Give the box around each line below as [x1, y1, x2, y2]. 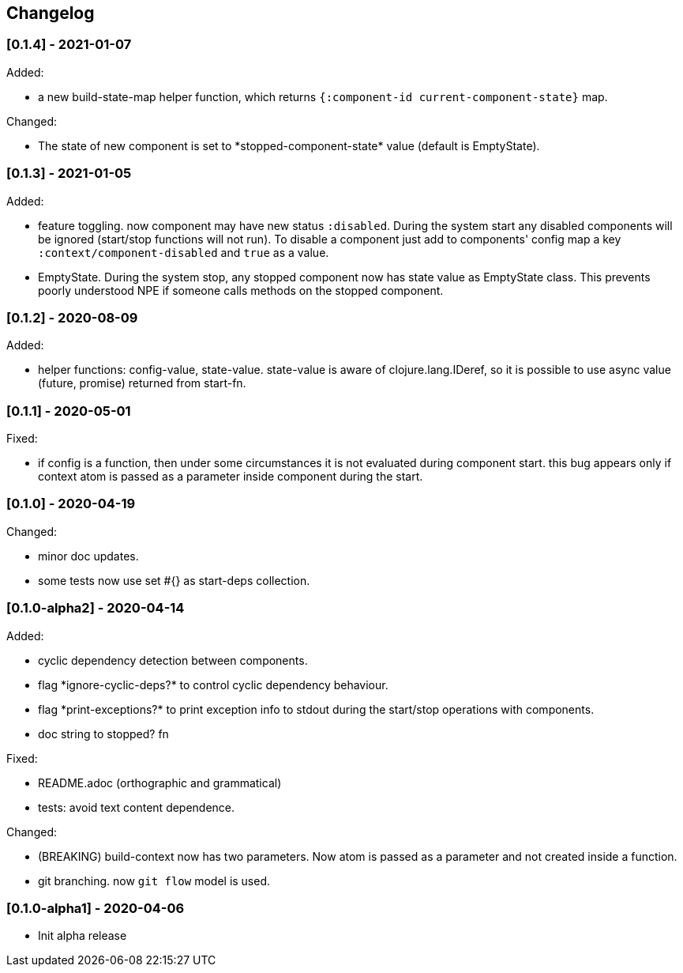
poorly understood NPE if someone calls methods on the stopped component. [38, 283, 444, 297]
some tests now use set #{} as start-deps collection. [38, 573, 310, 587]
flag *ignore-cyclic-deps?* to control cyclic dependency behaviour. [38, 677, 388, 692]
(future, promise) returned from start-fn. [38, 376, 246, 390]
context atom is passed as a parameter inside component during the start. [38, 470, 423, 484]
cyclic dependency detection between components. [38, 653, 308, 667]
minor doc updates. [38, 549, 139, 563]
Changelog [6, 3, 95, 23]
